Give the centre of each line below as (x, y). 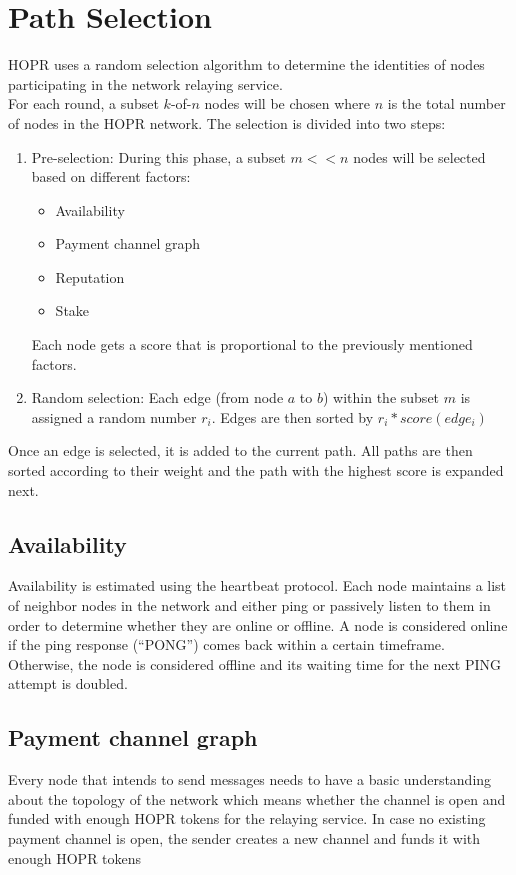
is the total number (446, 103)
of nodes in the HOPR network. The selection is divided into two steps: (227, 122)
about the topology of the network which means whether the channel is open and (257, 798)
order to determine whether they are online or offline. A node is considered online (258, 624)
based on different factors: (111, 176)
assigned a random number (114, 416)
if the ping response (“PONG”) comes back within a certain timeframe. (226, 644)
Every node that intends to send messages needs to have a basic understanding (250, 779)
